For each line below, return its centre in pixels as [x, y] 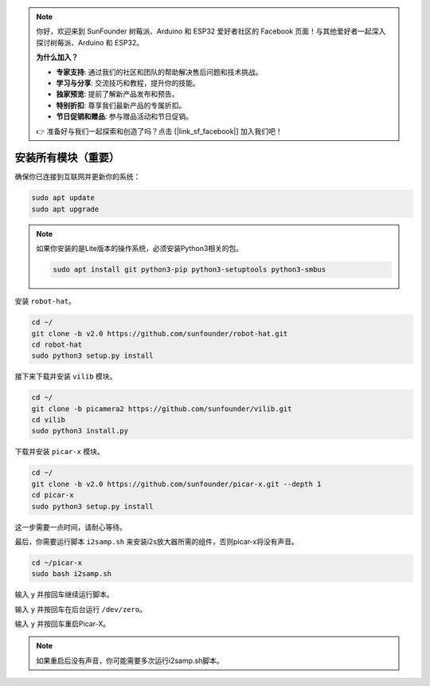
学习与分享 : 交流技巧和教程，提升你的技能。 [128, 83]
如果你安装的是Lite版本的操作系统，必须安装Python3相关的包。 [140, 249]
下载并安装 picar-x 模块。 [59, 452]
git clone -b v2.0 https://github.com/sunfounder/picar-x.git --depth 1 [176, 484]
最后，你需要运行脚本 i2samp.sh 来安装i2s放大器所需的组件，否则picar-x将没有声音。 [156, 541]
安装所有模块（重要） [67, 158]
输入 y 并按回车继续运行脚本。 [64, 594]
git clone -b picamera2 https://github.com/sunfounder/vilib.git [162, 409]
